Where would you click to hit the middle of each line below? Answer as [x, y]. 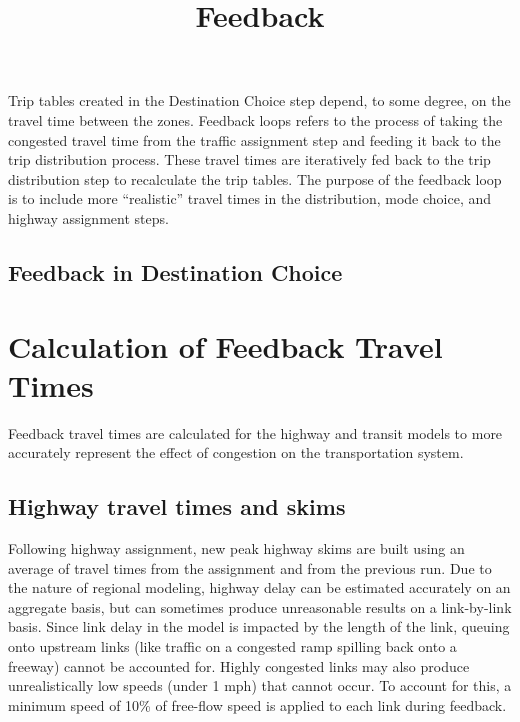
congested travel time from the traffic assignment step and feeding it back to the [254, 139]
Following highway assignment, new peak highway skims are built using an [236, 548]
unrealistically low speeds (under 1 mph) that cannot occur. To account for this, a [260, 685]
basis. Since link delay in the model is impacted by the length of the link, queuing [259, 626]
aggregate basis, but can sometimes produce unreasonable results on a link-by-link [260, 606]
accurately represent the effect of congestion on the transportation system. [236, 452]
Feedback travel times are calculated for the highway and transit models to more [255, 432]
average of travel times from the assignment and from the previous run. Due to [250, 567]
